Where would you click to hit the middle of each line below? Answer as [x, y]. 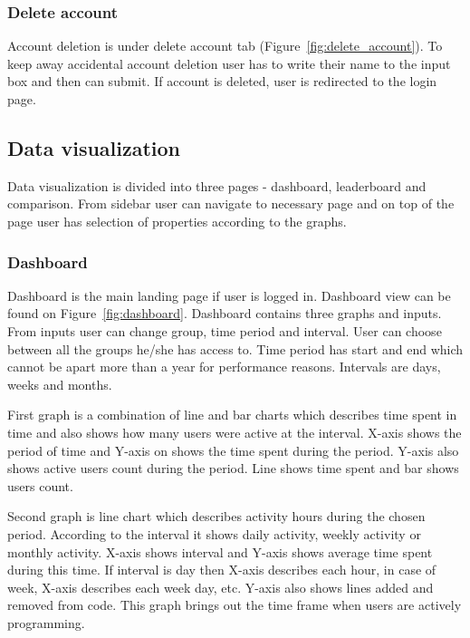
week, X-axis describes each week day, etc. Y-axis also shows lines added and [221, 587]
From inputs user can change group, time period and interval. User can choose [225, 330]
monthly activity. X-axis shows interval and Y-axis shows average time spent [220, 551]
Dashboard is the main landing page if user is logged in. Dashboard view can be [229, 295]
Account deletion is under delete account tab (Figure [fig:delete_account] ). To [225, 46]
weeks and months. [60, 384]
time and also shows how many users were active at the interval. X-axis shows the [235, 432]
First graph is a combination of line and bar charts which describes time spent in [232, 415]
